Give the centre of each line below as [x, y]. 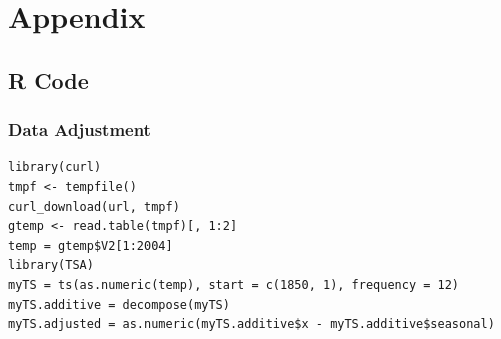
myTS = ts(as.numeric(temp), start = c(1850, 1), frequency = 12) [234, 284]
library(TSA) [51, 265]
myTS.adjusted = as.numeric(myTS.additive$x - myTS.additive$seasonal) [251, 324]
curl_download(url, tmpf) [94, 206]
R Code [48, 79]
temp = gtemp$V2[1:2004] [90, 245]
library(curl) [55, 167]
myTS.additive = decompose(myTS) [119, 304]
